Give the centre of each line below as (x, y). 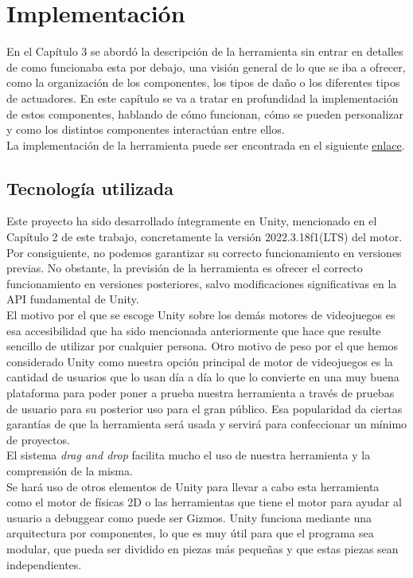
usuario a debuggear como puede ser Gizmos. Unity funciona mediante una (189, 517)
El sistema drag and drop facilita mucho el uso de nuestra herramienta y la (189, 455)
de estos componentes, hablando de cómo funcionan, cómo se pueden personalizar (205, 113)
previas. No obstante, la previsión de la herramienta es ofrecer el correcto (185, 268)
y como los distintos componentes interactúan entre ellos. (146, 129)
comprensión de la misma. (70, 470)
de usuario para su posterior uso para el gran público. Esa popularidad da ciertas (205, 408)
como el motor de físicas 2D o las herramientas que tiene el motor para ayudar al (204, 502)
